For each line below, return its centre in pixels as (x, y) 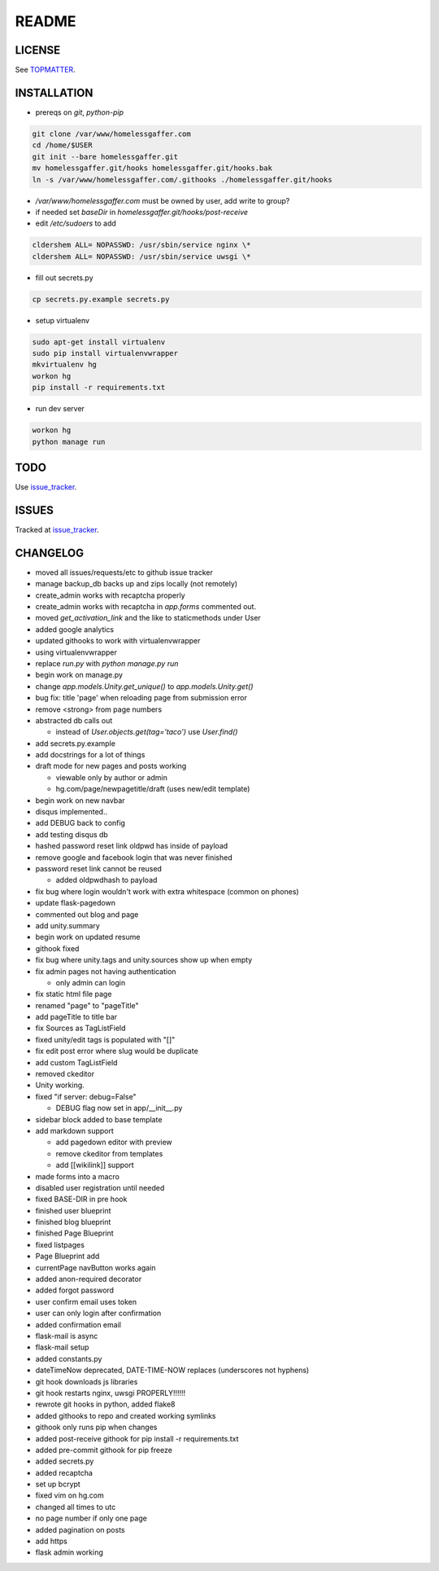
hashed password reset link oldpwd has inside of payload (132, 846)
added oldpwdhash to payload (106, 880)
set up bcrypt (58, 1484)
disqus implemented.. (72, 812)
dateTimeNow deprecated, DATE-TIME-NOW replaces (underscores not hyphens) (172, 1370)
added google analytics (75, 629)
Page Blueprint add (67, 1256)
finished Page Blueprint (74, 1233)
